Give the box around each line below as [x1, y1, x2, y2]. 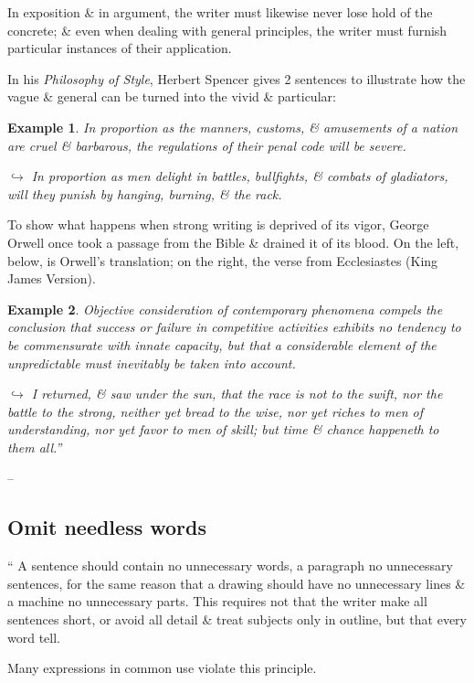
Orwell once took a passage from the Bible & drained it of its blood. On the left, [7, 232, 459, 251]
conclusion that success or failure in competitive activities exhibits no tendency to [7, 317, 461, 336]
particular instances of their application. [7, 38, 232, 58]
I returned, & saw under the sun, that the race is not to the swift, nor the [31, 384, 443, 403]
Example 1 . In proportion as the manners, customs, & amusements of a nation [7, 117, 458, 136]
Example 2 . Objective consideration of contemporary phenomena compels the [7, 299, 443, 318]
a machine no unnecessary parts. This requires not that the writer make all [7, 592, 427, 611]
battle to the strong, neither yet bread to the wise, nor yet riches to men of [7, 401, 423, 421]
